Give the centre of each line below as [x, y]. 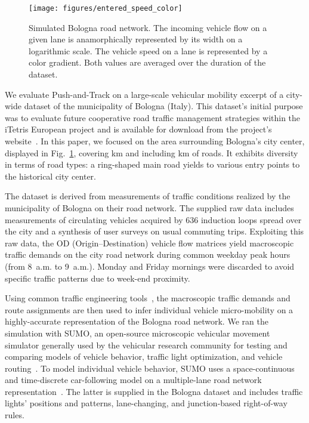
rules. [15, 415]
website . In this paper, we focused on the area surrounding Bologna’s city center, [155, 141]
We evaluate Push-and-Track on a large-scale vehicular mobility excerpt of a [144, 94]
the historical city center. [50, 176]
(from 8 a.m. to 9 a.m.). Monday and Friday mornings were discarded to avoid [150, 266]
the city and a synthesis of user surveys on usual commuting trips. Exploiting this [154, 231]
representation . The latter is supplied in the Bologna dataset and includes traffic [154, 391]
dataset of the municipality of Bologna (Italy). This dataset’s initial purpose [163, 106]
